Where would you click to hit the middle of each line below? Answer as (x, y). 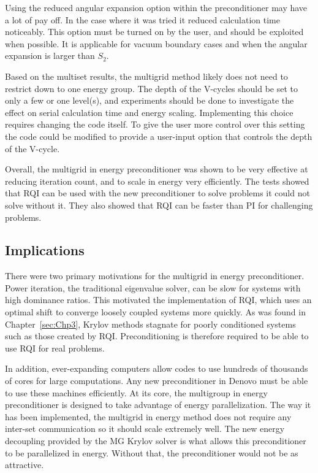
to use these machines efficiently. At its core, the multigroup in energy (136, 392)
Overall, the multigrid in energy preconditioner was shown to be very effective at (157, 169)
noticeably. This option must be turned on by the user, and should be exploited (154, 32)
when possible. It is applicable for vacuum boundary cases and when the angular (156, 43)
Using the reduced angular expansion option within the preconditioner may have (156, 7)
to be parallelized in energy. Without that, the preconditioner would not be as (152, 452)
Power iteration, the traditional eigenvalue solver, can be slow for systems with (153, 287)
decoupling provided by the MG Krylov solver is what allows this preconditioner (156, 441)
